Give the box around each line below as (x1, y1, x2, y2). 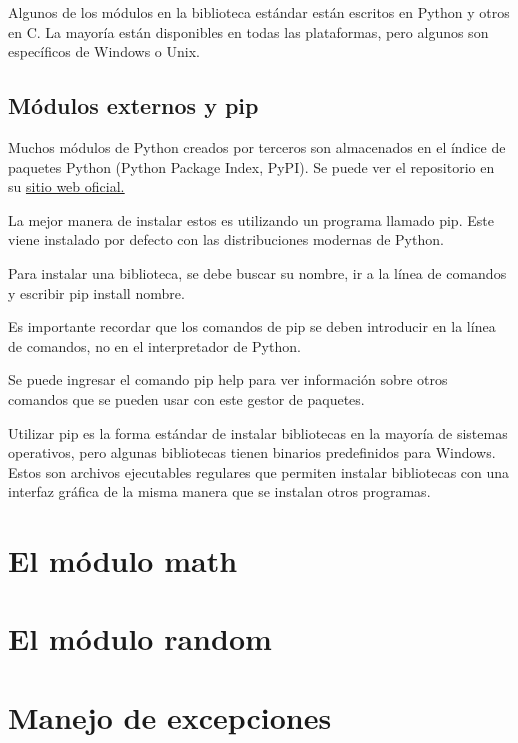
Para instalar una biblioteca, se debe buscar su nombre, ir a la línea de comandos (8, 262, 507, 283)
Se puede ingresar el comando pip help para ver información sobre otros (8, 369, 448, 390)
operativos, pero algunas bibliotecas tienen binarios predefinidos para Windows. (8, 442, 496, 463)
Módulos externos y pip (8, 90, 259, 121)
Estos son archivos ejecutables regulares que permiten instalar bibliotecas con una (8, 461, 510, 482)
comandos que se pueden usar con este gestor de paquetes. (8, 388, 365, 409)
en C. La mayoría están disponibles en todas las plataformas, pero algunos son (8, 21, 489, 42)
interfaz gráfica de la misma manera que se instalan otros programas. (8, 481, 431, 502)
